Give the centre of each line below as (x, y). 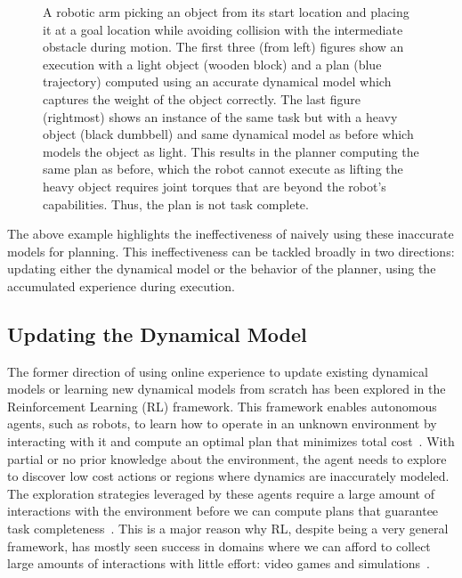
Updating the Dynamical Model (157, 334)
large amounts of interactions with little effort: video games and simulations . (219, 563)
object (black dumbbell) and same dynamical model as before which (228, 134)
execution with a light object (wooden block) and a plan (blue (212, 64)
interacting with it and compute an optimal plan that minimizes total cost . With (231, 441)
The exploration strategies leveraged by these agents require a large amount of (221, 493)
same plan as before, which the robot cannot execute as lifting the (223, 169)
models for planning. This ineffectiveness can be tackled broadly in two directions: (231, 251)
